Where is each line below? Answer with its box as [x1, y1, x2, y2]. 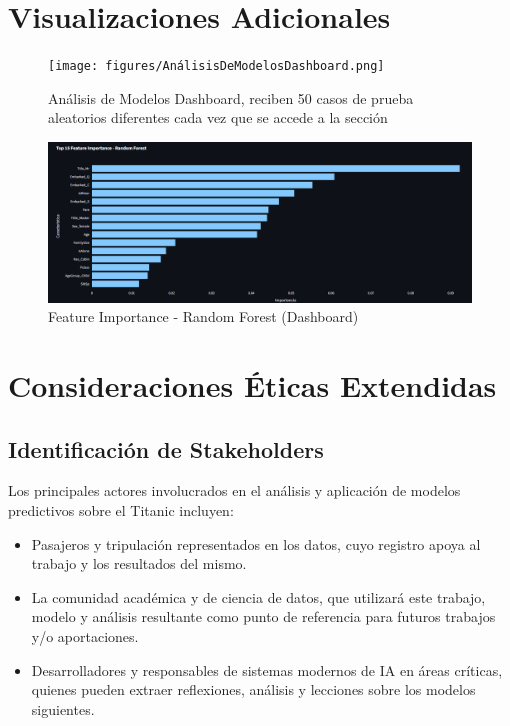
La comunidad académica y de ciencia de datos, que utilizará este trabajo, [31, 586, 486, 607]
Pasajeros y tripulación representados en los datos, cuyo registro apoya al [31, 533, 481, 554]
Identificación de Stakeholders [8, 433, 324, 464]
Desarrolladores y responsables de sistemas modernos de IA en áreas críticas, [31, 659, 503, 680]
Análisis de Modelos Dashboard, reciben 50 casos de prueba [48, 87, 414, 108]
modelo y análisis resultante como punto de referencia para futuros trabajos [31, 606, 496, 627]
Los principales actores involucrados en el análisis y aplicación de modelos [8, 480, 461, 501]
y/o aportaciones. [31, 625, 139, 646]
